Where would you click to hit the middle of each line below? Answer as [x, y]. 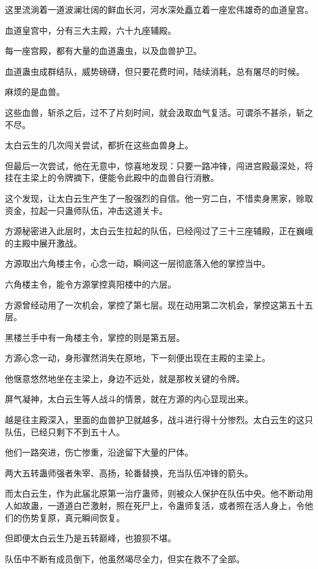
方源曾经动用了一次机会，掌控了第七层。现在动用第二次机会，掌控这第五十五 [159, 304]
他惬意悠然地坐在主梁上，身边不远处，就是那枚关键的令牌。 [125, 378]
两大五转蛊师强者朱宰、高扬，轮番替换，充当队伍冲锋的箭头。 [129, 472]
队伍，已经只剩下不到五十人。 [65, 431]
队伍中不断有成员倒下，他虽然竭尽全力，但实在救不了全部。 [125, 558]
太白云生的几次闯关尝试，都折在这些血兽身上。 [99, 145]
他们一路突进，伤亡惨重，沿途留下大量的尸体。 [99, 452]
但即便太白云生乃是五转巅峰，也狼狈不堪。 [91, 538]
